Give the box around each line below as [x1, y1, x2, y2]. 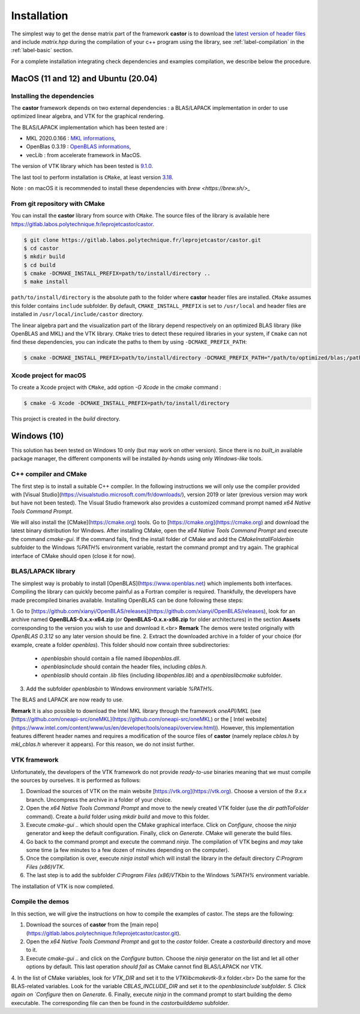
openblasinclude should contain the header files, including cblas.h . [41, 663, 207, 670]
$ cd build [23, 262, 56, 268]
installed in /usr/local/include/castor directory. [11, 311, 144, 318]
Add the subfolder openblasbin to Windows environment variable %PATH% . [26, 685, 214, 692]
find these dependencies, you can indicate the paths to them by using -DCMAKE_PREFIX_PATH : [11, 338, 247, 346]
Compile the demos [11, 898, 69, 906]
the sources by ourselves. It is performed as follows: [11, 776, 141, 784]
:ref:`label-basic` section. [11, 47, 73, 54]
